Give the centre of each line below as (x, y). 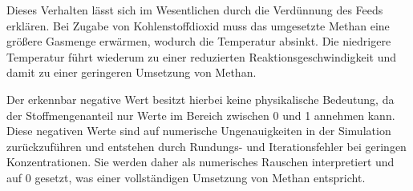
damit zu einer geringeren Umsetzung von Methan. (132, 72)
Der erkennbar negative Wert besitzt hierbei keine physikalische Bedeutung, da (200, 99)
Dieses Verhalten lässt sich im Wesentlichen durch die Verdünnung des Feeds (195, 10)
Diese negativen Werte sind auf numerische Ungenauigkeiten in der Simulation (199, 131)
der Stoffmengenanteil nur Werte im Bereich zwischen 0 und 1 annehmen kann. (201, 115)
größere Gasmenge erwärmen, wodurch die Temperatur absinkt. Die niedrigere (199, 41)
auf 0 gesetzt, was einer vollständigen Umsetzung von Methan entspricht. (186, 177)
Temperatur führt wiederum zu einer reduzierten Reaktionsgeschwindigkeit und (201, 56)
